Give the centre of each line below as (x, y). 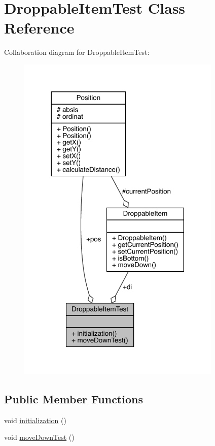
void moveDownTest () (39, 437)
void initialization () (35, 420)
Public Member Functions (74, 399)
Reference (39, 28)
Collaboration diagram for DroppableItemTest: (77, 52)
